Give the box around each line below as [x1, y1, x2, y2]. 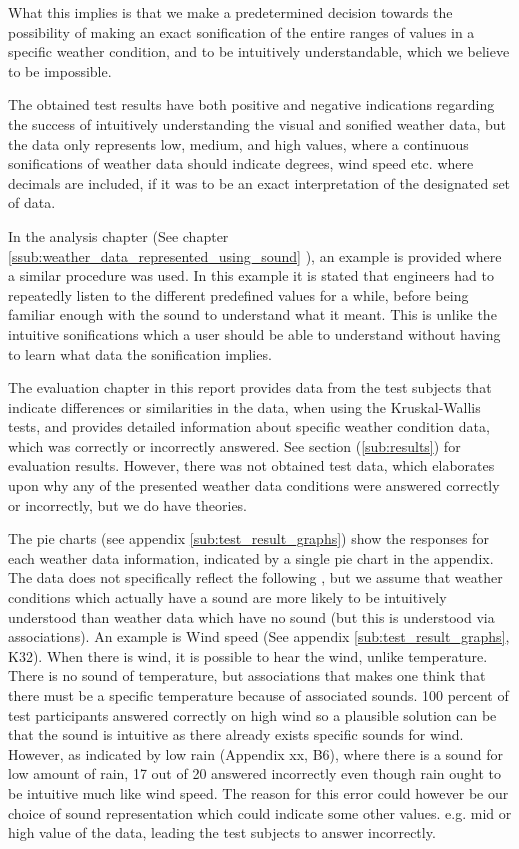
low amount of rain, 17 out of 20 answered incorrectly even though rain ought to [8, 763, 502, 784]
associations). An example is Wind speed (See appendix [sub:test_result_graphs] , [8, 626, 510, 647]
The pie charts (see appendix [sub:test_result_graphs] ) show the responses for [8, 528, 489, 549]
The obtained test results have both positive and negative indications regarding [8, 94, 495, 115]
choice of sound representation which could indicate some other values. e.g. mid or [8, 802, 512, 823]
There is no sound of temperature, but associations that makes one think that [8, 665, 486, 686]
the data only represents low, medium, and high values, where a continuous [8, 133, 469, 154]
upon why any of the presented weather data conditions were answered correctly [8, 475, 500, 496]
